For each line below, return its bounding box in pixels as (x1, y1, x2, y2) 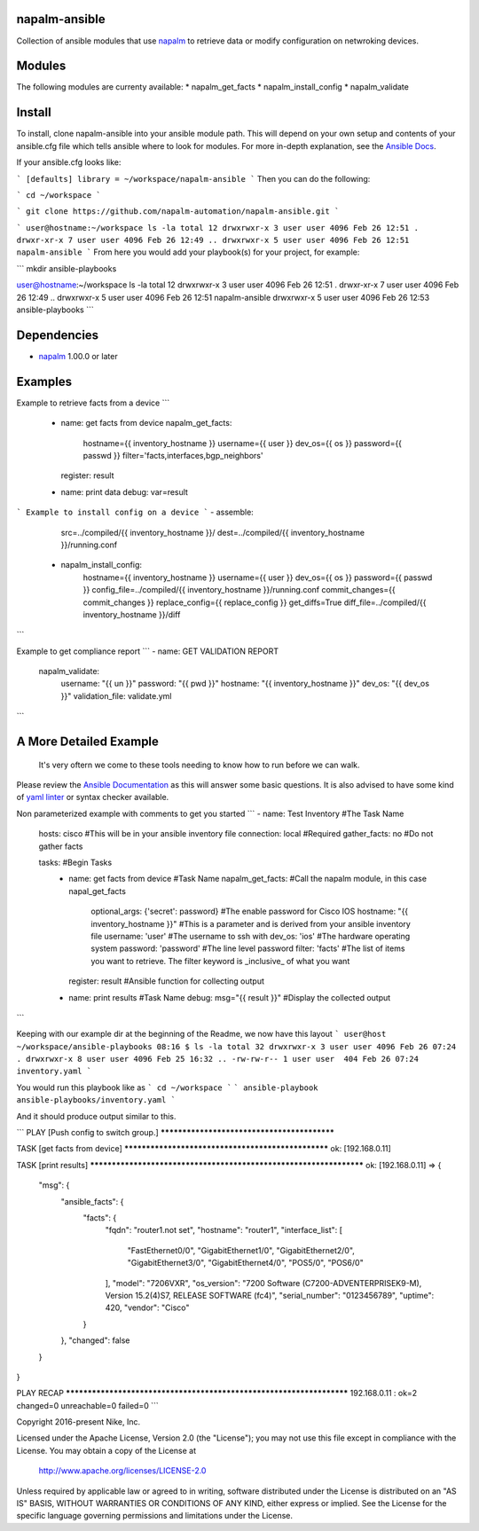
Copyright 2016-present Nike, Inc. (16, 1417, 141, 1427)
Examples (16, 373, 73, 389)
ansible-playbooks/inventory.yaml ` (16, 1095, 177, 1105)
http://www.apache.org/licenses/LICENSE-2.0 (38, 1465, 207, 1476)
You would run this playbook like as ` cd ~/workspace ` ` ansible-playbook (16, 1082, 318, 1093)
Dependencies (16, 327, 99, 342)
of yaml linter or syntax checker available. (16, 792, 169, 803)
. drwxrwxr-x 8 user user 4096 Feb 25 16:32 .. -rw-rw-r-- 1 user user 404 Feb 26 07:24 (16, 1054, 419, 1064)
